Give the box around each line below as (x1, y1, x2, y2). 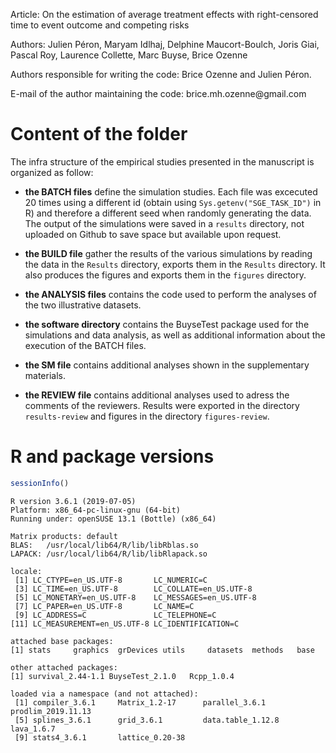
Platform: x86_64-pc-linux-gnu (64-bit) (10, 505, 182, 515)
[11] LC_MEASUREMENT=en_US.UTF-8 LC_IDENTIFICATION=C (10, 619, 240, 629)
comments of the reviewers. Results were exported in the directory (24, 399, 300, 411)
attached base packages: (10, 636, 114, 646)
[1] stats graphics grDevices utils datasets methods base (10, 645, 315, 655)
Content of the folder (10, 123, 188, 146)
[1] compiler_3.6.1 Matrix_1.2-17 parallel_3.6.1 (14, 697, 267, 708)
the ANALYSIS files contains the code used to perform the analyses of (24, 288, 317, 300)
